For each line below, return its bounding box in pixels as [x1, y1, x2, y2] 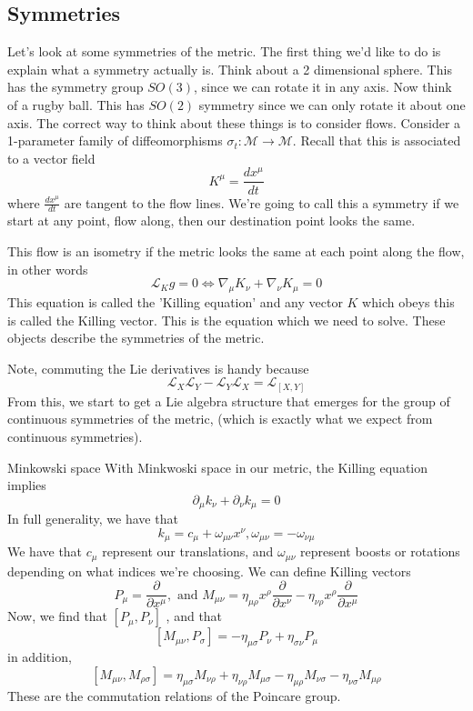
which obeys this [362, 292, 455, 311]
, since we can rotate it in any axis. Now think [193, 77, 452, 96]
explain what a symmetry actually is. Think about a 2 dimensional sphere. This [7, 59, 452, 78]
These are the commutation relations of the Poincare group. [7, 686, 341, 705]
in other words [7, 259, 88, 278]
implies [7, 476, 46, 495]
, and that [166, 606, 223, 626]
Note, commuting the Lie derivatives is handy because [7, 358, 309, 377]
